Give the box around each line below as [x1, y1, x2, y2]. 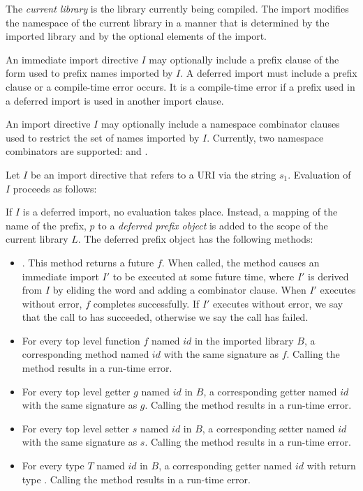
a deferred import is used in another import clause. [6, 93, 224, 107]
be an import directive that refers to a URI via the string [30, 167, 276, 181]
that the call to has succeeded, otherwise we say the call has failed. [22, 310, 309, 324]
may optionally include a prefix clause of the [149, 52, 339, 66]
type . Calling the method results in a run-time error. [22, 471, 251, 486]
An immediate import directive [6, 52, 138, 66]
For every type [22, 458, 84, 473]
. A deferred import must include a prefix [180, 66, 357, 80]
